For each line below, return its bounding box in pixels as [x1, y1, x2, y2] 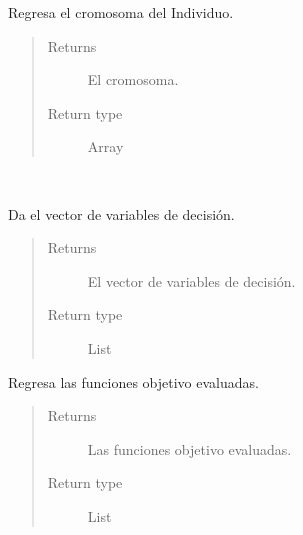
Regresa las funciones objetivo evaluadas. [8, 371, 259, 392]
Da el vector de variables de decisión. [8, 203, 235, 224]
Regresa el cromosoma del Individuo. [8, 2, 234, 22]
